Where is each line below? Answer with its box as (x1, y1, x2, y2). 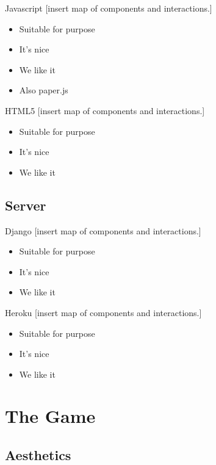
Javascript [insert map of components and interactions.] (5, 2, 212, 14)
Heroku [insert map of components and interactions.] (5, 306, 202, 319)
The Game (5, 403, 96, 428)
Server (5, 195, 46, 214)
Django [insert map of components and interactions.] (5, 224, 201, 237)
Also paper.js (19, 84, 68, 96)
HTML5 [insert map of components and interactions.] (5, 104, 205, 117)
